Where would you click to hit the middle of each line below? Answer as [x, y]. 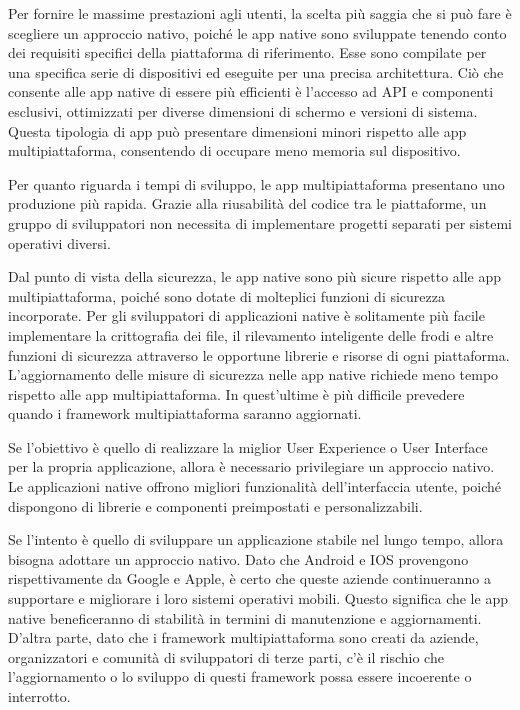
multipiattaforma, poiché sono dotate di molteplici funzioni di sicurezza [226, 295]
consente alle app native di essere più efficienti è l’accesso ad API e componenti [251, 91]
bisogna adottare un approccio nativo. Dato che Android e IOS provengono [238, 558]
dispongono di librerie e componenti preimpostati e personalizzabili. [215, 505]
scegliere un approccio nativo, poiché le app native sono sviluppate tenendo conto [257, 32]
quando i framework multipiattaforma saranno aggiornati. [185, 413]
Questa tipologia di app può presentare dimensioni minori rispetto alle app [237, 130]
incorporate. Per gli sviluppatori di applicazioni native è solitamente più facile [246, 315]
